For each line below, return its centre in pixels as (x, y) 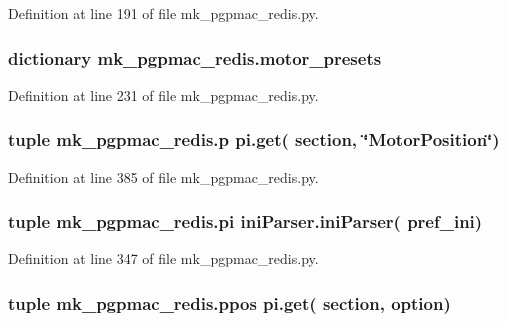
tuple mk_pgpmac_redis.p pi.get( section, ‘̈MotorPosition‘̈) (254, 139)
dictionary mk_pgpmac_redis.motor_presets (195, 57)
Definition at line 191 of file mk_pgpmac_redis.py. (163, 13)
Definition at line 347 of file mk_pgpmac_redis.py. (163, 258)
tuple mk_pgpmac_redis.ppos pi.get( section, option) (229, 302)
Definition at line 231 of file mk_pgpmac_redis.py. (163, 94)
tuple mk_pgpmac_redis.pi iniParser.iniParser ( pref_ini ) (245, 221)
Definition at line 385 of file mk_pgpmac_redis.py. (163, 176)
